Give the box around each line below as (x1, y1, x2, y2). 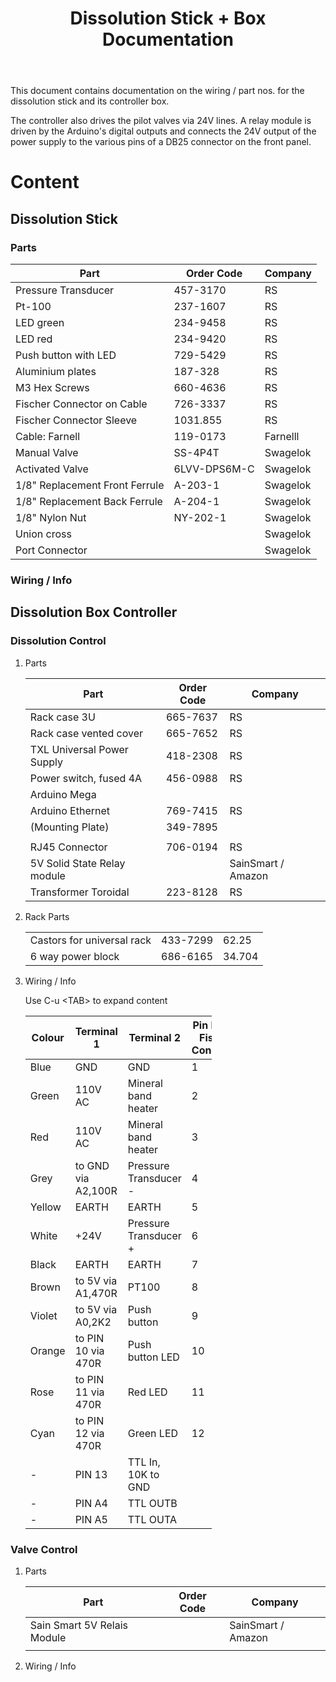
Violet (29, 1308, 58, 1322)
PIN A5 (74, 1512, 108, 1526)
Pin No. (192, 1018, 228, 1032)
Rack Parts (24, 910, 70, 922)
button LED (127, 1350, 180, 1364)
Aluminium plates (15, 365, 97, 379)
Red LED (127, 1385, 168, 1399)
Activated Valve (15, 462, 89, 476)
